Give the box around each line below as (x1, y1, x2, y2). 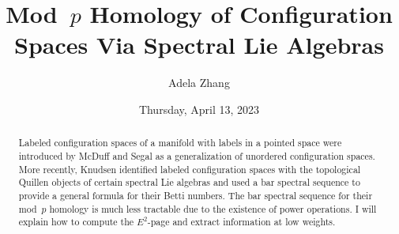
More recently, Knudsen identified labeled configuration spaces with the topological (18, 162, 361, 175)
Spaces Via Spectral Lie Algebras (14, 28, 384, 61)
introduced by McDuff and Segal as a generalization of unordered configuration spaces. (18, 149, 375, 162)
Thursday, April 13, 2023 (138, 100, 260, 117)
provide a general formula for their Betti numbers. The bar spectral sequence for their (18, 188, 373, 202)
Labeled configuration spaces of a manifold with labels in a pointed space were (18, 136, 342, 149)
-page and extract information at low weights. (147, 215, 336, 228)
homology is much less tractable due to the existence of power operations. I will (49, 202, 377, 215)
